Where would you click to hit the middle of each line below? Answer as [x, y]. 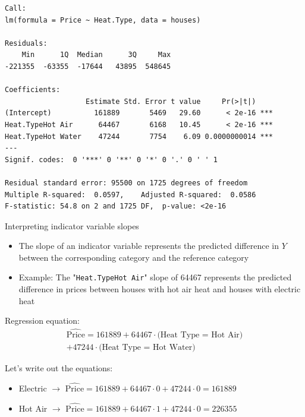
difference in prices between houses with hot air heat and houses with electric [160, 289]
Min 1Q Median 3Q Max [96, 55]
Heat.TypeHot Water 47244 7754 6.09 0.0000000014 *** [139, 136]
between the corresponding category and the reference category [134, 257]
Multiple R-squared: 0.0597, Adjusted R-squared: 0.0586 [131, 195]
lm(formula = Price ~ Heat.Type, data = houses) [103, 20]
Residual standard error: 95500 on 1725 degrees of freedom [126, 183]
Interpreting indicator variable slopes [72, 225]
